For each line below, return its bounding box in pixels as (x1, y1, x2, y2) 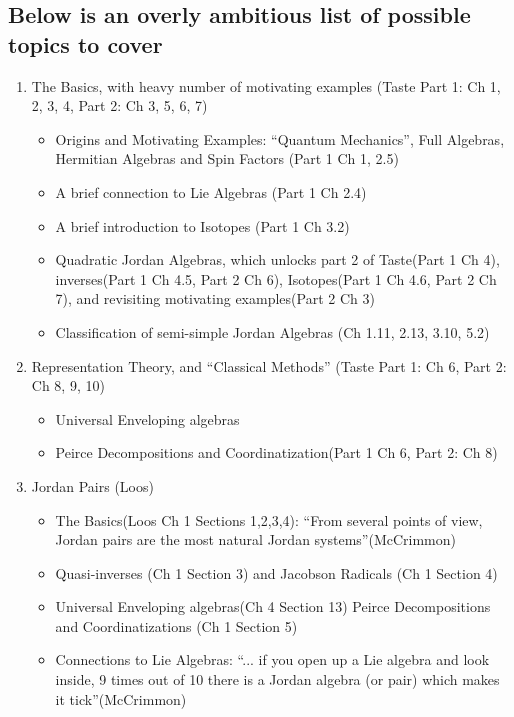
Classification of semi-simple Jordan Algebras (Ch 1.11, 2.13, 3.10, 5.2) (55, 321, 490, 342)
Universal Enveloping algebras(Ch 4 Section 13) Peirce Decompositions (55, 596, 491, 617)
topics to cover (8, 28, 163, 59)
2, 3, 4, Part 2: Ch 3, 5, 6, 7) (31, 95, 208, 116)
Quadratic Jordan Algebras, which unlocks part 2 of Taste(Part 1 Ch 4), (55, 249, 500, 270)
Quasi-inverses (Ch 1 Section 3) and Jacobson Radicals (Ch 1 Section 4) (55, 562, 498, 583)
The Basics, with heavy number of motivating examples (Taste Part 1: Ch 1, (31, 75, 501, 96)
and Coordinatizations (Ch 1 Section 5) (55, 615, 298, 636)
